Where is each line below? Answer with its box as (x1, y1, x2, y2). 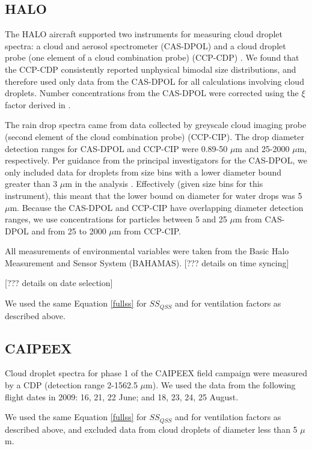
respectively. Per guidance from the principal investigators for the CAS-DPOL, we (5, 154, 307, 166)
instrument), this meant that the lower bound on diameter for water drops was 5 (5, 189, 302, 201)
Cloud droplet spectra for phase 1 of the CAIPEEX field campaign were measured (5, 367, 308, 379)
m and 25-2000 (235, 142, 290, 154)
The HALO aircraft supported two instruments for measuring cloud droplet (5, 28, 283, 40)
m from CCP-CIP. (114, 224, 182, 237)
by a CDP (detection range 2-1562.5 (5, 378, 138, 391)
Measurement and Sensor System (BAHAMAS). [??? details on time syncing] (5, 256, 289, 269)
